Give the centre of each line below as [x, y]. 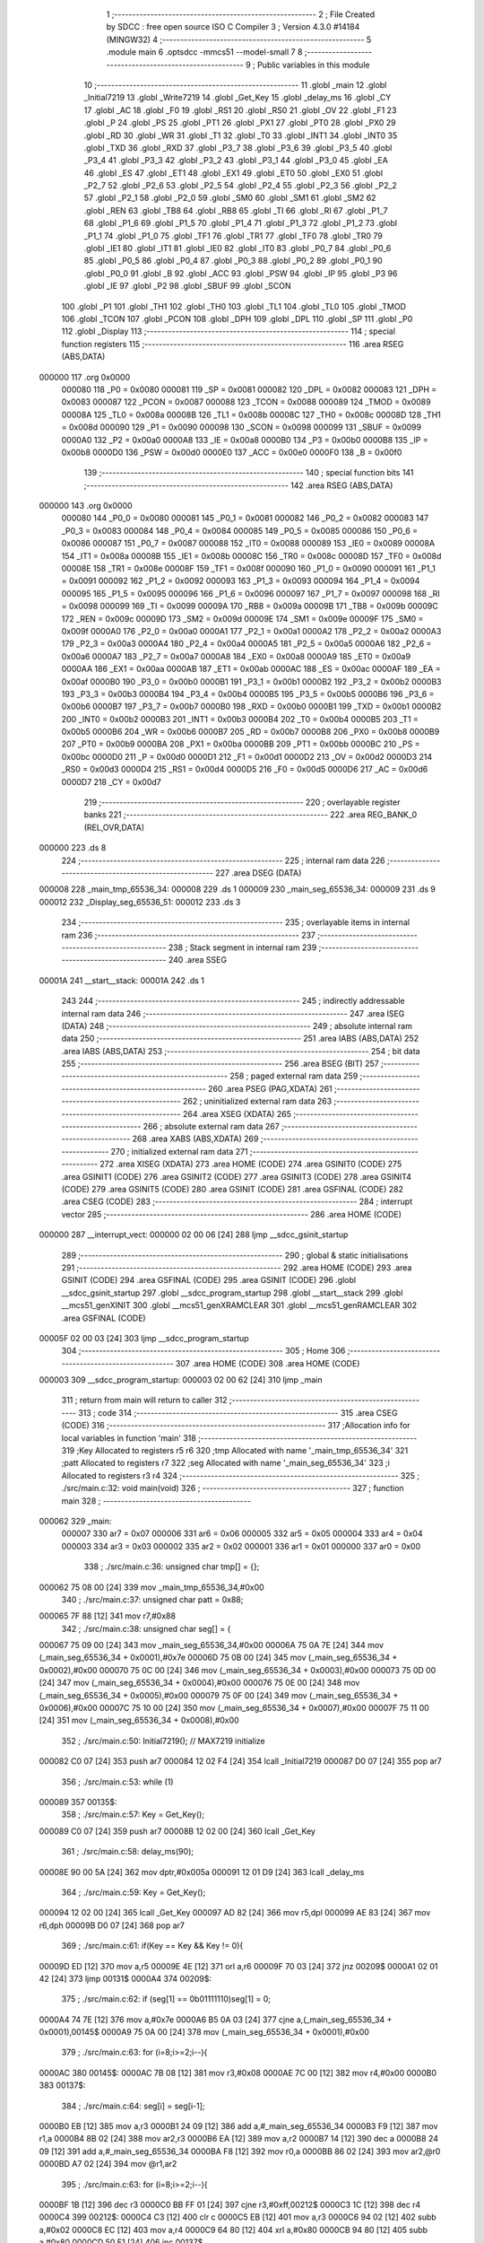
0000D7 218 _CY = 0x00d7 [111, 781]
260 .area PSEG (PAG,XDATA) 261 [270, 1088]
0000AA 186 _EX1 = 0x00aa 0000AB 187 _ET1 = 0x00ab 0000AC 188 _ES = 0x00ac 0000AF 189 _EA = [251, 669]
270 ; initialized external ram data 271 [179, 1151]
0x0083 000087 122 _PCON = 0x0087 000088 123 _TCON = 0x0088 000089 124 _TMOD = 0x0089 [246, 402]
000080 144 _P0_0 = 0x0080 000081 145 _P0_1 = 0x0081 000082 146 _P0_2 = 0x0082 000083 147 [245, 518]
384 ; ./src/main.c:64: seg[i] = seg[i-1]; [133, 2106]
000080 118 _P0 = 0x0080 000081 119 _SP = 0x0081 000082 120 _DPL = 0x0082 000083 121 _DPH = [249, 389]
